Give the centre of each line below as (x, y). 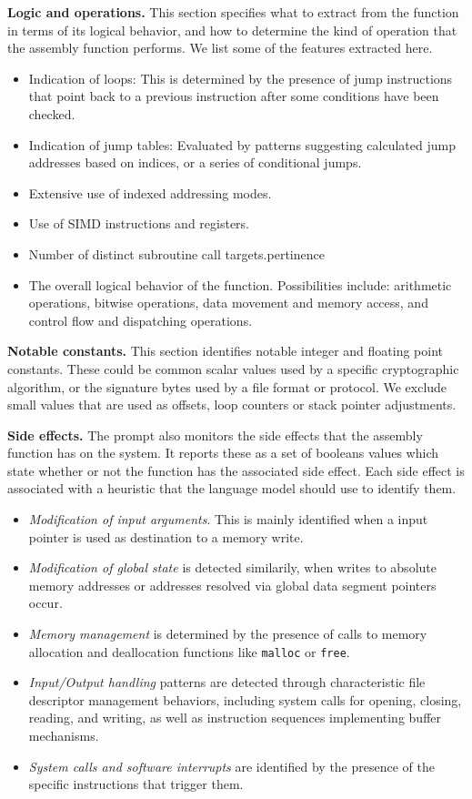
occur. (45, 603)
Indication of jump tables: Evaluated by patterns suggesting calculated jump (242, 144)
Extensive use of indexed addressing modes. (150, 192)
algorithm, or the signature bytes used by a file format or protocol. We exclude (227, 386)
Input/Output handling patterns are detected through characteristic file (227, 682)
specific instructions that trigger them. (136, 784)
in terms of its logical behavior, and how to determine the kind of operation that (232, 30)
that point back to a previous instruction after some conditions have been (234, 96)
